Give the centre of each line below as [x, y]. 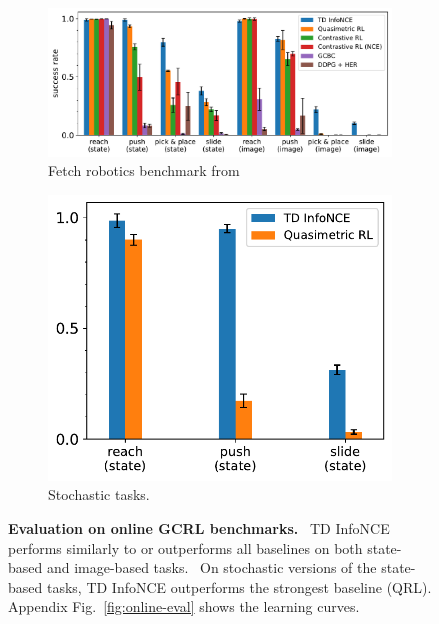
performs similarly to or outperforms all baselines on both [185, 547]
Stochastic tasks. [99, 494]
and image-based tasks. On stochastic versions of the [211, 567]
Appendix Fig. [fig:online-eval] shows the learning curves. [184, 606]
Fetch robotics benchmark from [144, 170]
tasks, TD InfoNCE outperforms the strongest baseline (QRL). [239, 586]
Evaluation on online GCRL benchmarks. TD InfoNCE [199, 527]
